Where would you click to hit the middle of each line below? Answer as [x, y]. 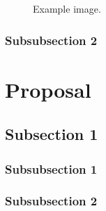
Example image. [67, 8]
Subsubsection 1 [51, 168]
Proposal [48, 89]
